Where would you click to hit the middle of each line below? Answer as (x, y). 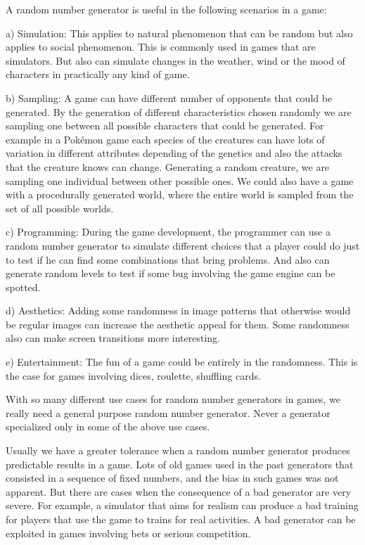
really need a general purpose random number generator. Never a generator (168, 412)
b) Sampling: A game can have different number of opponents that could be (169, 97)
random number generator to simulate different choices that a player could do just (183, 245)
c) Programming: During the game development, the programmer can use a (168, 232)
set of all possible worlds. (60, 208)
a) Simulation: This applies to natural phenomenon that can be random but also (179, 33)
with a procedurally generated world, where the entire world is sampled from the (180, 194)
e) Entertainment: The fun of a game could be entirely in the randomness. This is (182, 362)
